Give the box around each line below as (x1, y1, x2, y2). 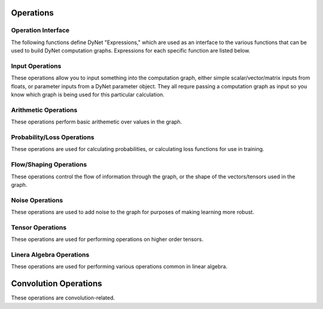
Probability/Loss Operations (11, 133, 95, 141)
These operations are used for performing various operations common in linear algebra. (11, 263, 228, 270)
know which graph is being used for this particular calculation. (11, 91, 164, 98)
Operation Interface (11, 26, 70, 35)
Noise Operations (11, 196, 63, 204)
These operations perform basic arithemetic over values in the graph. (11, 118, 182, 125)
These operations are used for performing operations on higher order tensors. (11, 236, 203, 243)
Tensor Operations (11, 223, 67, 231)
